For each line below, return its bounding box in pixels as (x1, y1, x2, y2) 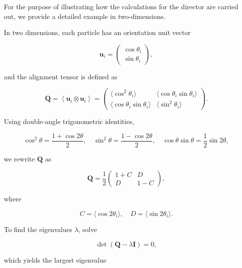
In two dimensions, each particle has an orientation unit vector (4, 27, 191, 37)
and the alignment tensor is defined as (4, 71, 118, 81)
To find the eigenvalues (4, 224, 72, 234)
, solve (78, 224, 97, 234)
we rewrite (4, 153, 35, 163)
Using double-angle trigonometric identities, (4, 116, 134, 126)
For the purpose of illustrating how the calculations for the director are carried (4, 1, 239, 11)
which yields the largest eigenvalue (4, 254, 106, 265)
